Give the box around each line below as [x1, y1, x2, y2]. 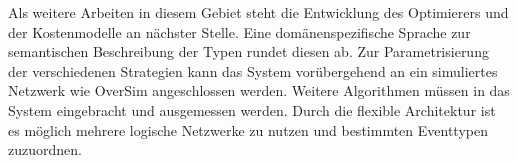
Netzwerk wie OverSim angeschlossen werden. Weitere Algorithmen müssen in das [8, 80, 510, 101]
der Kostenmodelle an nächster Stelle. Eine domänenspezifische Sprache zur [8, 21, 471, 42]
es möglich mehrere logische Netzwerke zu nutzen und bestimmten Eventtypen [8, 119, 488, 140]
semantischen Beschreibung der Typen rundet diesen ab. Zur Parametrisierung [8, 41, 489, 62]
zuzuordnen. [8, 139, 82, 160]
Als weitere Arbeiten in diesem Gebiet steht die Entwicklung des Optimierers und [8, 2, 509, 22]
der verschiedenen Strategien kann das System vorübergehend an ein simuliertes [8, 60, 498, 81]
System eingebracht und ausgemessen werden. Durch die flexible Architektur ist [8, 99, 496, 120]
